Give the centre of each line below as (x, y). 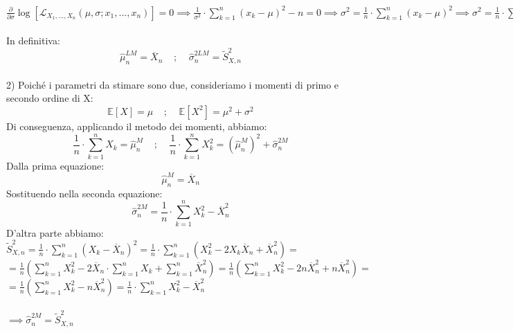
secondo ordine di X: (50, 98)
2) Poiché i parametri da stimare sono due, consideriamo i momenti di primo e (173, 84)
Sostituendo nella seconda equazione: (84, 193)
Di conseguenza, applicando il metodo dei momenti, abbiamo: (137, 126)
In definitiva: (33, 40)
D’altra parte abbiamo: (55, 232)
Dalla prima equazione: (55, 165)
